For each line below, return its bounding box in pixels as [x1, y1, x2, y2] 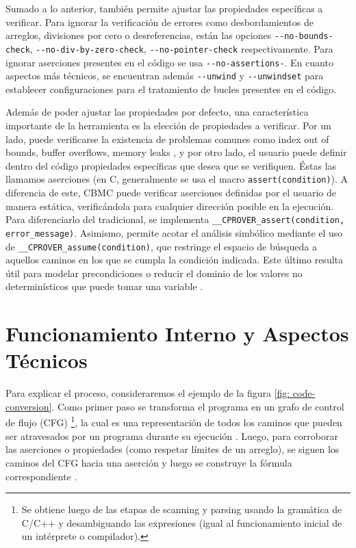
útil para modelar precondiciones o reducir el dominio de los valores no [5, 265, 303, 280]
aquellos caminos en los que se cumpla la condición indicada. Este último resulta [5, 252, 344, 267]
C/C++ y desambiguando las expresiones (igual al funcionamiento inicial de [21, 515, 342, 530]
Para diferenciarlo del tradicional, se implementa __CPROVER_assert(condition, [5, 212, 345, 226]
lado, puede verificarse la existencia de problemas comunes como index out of [5, 131, 329, 146]
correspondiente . [5, 469, 77, 483]
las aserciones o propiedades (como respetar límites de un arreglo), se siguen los [5, 442, 340, 456]
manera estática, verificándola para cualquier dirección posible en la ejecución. [5, 198, 334, 213]
